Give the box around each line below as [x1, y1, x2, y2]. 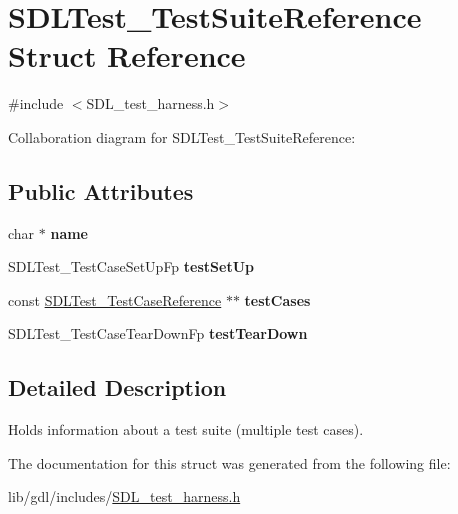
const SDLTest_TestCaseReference [8, 289, 222, 310]
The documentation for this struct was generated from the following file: [8, 452, 451, 473]
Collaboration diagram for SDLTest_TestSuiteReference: [8, 126, 356, 147]
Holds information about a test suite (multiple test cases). [8, 419, 364, 440]
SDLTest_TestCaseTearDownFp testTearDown [8, 323, 308, 344]
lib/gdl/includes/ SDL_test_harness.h [8, 486, 241, 507]
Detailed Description [8, 372, 227, 403]
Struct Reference [8, 35, 246, 76]
